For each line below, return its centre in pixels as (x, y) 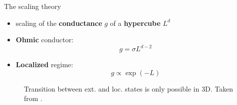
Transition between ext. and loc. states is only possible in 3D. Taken (129, 88)
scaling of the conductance (59, 23)
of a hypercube (135, 23)
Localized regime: (44, 64)
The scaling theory (33, 6)
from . (33, 98)
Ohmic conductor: (45, 40)
